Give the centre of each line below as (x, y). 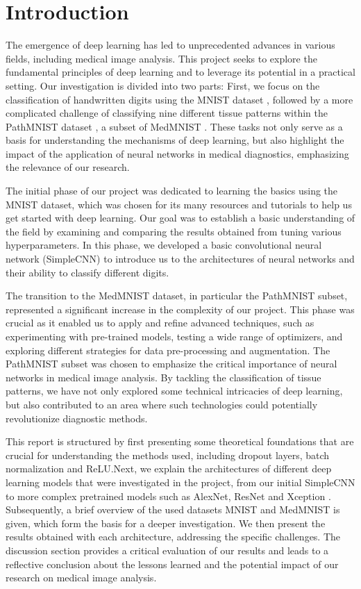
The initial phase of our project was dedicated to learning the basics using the (172, 191)
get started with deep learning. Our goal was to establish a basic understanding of (180, 218)
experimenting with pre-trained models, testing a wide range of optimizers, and (174, 336)
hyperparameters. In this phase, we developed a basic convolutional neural (164, 245)
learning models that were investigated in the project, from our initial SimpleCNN (180, 482)
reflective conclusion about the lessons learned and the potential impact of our (172, 564)
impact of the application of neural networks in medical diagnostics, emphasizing (177, 153)
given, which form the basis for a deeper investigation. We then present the (166, 523)
